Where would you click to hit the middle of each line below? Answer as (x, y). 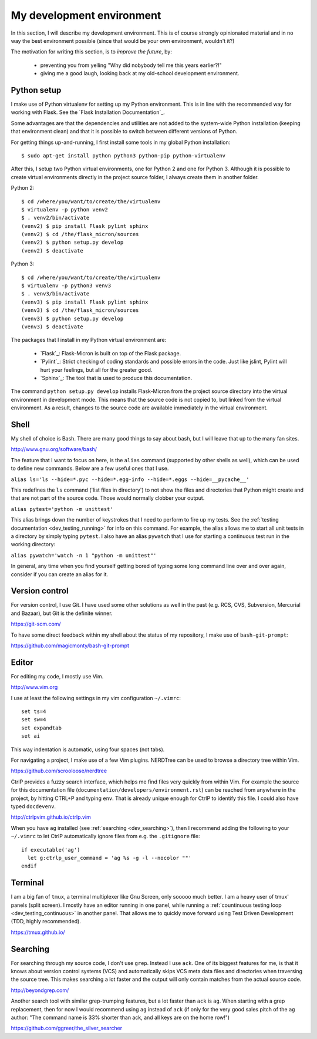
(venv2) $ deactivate (52, 250)
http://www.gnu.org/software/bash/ (54, 449)
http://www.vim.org (34, 687)
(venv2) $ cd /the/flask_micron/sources (80, 234)
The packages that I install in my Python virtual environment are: (89, 340)
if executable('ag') (51, 850)
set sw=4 (34, 720)
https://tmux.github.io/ (38, 932)
